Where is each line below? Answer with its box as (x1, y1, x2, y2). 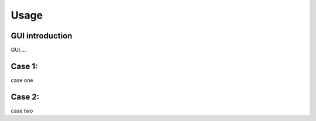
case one (11, 76, 33, 84)
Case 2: (11, 92, 40, 102)
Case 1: (11, 61, 38, 71)
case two (11, 107, 33, 114)
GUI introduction (11, 31, 73, 41)
